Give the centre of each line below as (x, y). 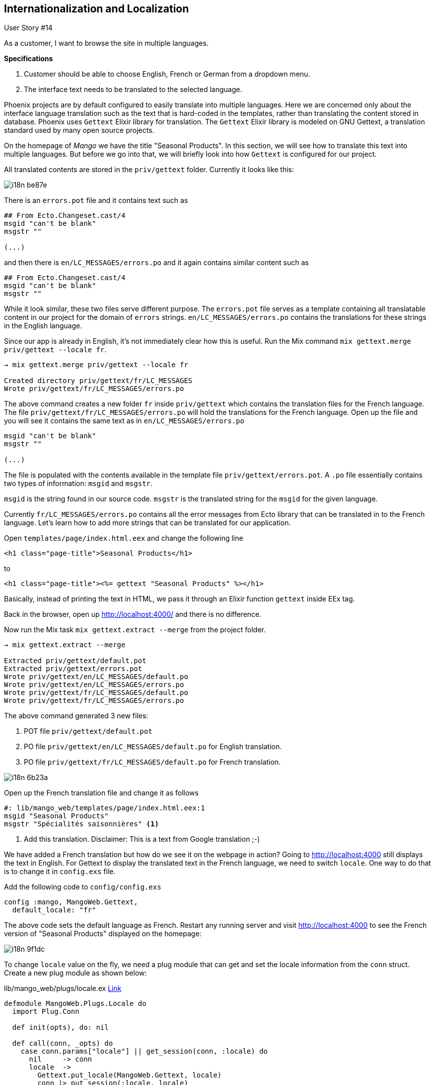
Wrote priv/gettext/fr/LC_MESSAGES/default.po (96, 693)
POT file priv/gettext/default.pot (88, 731)
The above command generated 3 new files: (76, 716)
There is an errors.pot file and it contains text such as (96, 200)
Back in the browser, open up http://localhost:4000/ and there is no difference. (133, 614)
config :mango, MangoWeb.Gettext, (71, 902)
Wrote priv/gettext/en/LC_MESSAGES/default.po (96, 677)
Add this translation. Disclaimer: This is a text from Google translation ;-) (142, 839)
